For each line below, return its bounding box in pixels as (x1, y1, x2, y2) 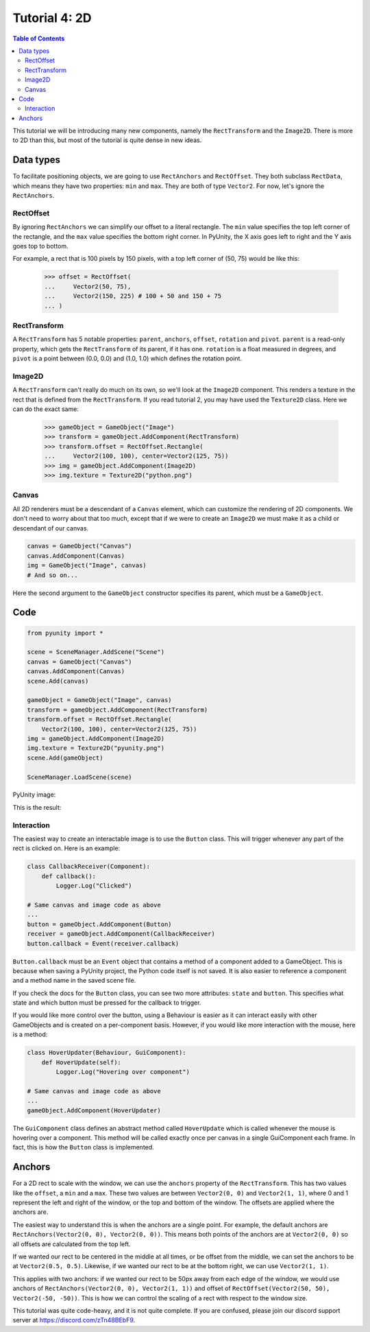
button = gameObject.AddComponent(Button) (27, 920, 172, 928)
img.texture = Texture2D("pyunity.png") (27, 745, 164, 752)
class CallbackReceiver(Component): (27, 863, 151, 871)
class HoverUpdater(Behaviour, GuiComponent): (27, 1049, 186, 1057)
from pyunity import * (27, 629, 103, 637)
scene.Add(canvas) (27, 677, 89, 685)
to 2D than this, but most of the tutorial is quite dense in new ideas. (12, 136, 202, 144)
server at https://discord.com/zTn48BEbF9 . (12, 1316, 136, 1324)
